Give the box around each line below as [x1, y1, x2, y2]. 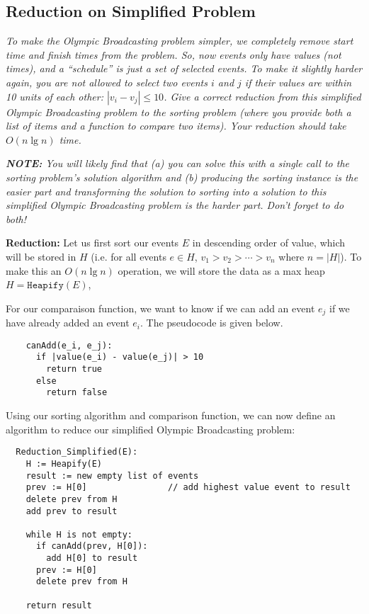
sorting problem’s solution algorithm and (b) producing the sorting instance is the [6, 169, 358, 184]
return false [46, 387, 108, 398]
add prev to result [25, 506, 118, 516]
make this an [6, 263, 62, 278]
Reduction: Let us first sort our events [6, 235, 179, 250]
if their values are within [244, 74, 352, 89]
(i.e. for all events [91, 249, 166, 263]
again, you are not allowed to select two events [6, 74, 208, 89]
